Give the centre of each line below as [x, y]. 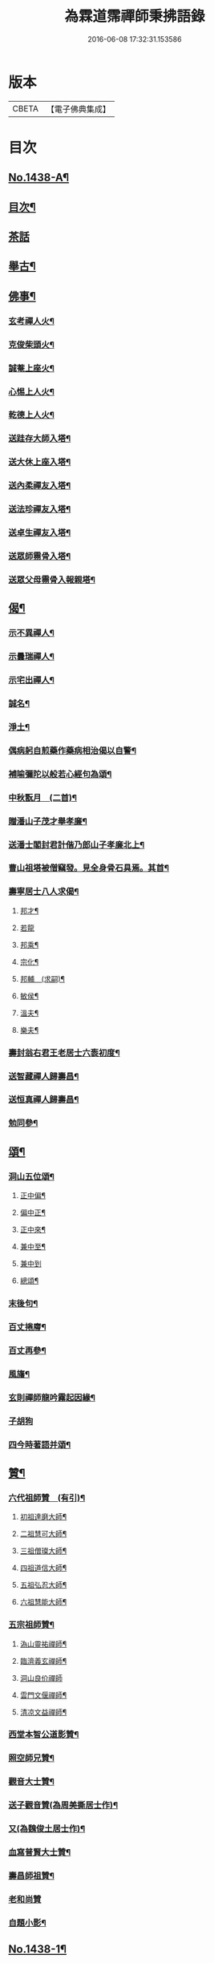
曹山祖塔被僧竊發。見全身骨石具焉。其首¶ [89, 868]
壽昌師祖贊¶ [31, 1876]
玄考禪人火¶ [31, 321]
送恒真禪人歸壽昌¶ [44, 1099]
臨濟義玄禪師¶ [43, 1661]
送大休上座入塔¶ [40, 462]
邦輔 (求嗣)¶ [42, 978]
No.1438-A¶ [39, 178]
